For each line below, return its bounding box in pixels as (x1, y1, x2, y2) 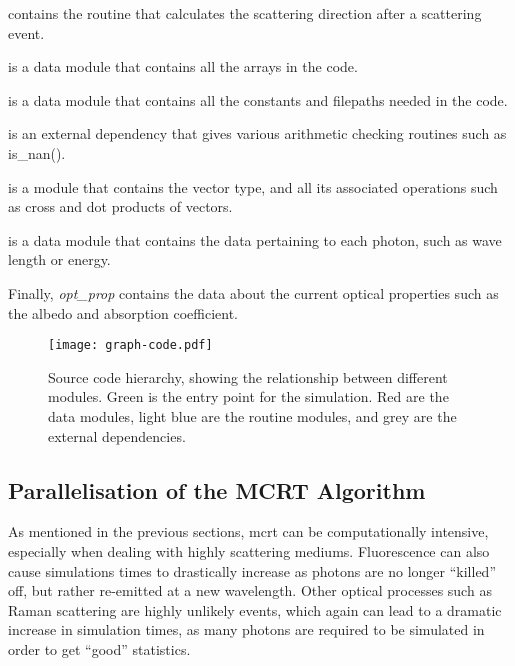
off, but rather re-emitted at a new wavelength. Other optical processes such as (8, 580, 492, 601)
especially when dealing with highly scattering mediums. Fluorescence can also (8, 540, 490, 561)
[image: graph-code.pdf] (48, 338, 213, 353)
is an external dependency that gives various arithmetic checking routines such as (8, 123, 507, 144)
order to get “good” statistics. (8, 638, 191, 659)
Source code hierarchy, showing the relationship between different (48, 366, 448, 387)
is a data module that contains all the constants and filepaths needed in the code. (8, 89, 508, 110)
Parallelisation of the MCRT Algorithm (8, 474, 426, 505)
